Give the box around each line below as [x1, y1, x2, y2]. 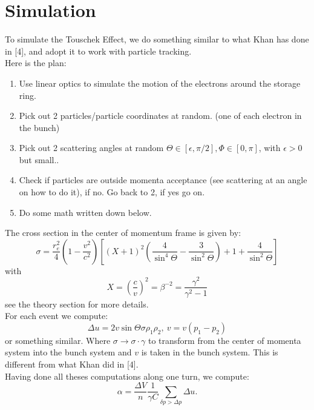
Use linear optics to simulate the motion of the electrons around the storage [19, 76, 301, 89]
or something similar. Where [5, 334, 111, 346]
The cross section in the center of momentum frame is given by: [5, 226, 241, 239]
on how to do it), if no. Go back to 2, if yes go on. [19, 186, 205, 198]
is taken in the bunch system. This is [141, 346, 278, 358]
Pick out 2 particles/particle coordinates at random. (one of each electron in [19, 109, 302, 122]
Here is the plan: [5, 56, 67, 69]
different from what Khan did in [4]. [5, 357, 139, 370]
